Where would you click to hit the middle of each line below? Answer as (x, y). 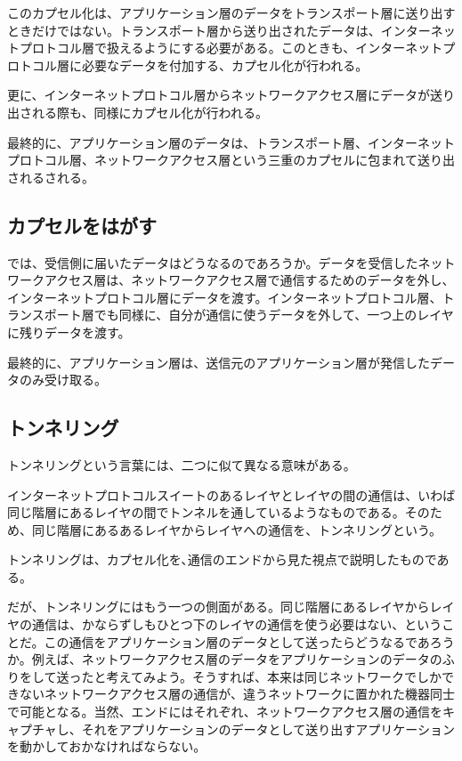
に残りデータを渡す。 (69, 332)
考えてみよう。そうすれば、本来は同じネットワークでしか (274, 676)
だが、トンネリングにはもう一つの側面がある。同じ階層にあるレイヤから (219, 607)
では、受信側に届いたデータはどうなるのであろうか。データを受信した (213, 262)
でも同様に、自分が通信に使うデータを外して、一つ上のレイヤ (274, 315)
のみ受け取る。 (63, 380)
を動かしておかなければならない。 (107, 746)
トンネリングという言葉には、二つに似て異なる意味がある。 (182, 464)
